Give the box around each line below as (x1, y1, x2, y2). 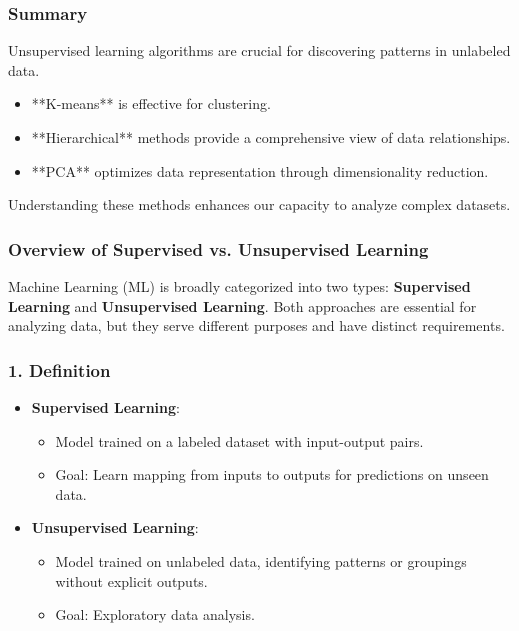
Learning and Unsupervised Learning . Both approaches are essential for (8, 295, 477, 316)
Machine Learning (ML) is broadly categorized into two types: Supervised (8, 276, 471, 296)
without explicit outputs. (55, 570, 208, 591)
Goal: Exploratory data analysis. (55, 604, 255, 625)
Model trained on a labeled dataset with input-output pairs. (55, 430, 424, 451)
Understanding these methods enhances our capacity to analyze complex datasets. (8, 194, 511, 215)
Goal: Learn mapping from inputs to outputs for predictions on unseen (55, 464, 489, 485)
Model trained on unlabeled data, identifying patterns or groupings (55, 550, 467, 571)
